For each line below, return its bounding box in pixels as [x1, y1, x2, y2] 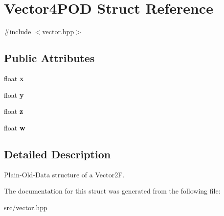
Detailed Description [4, 146, 111, 161]
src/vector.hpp [4, 202, 47, 212]
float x [4, 73, 24, 83]
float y [4, 89, 24, 100]
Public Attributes [4, 50, 95, 65]
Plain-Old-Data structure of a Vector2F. [4, 169, 125, 179]
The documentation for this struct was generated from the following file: [4, 186, 221, 196]
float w [4, 122, 25, 132]
